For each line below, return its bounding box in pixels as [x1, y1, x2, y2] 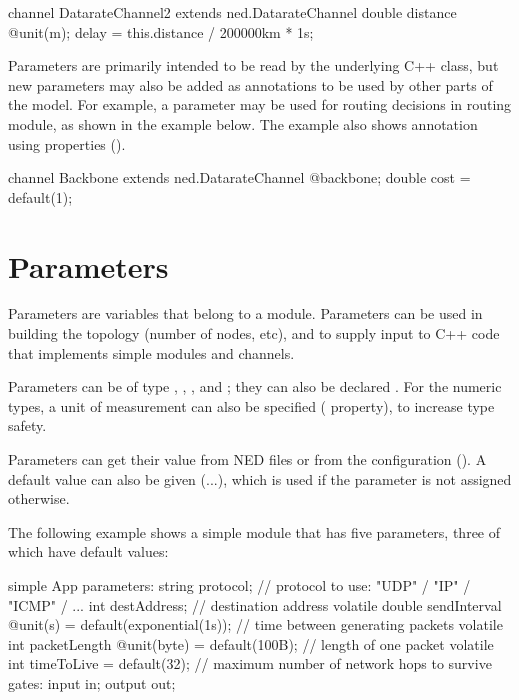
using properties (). [8, 133, 126, 154]
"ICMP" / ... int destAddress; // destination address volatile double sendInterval [8, 594, 502, 615]
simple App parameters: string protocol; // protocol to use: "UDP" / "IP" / [8, 575, 471, 595]
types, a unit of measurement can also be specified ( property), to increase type [8, 395, 495, 416]
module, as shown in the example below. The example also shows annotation [8, 113, 478, 134]
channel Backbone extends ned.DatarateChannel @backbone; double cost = [8, 167, 471, 188]
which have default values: [8, 541, 169, 562]
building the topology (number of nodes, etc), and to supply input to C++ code [8, 323, 500, 344]
